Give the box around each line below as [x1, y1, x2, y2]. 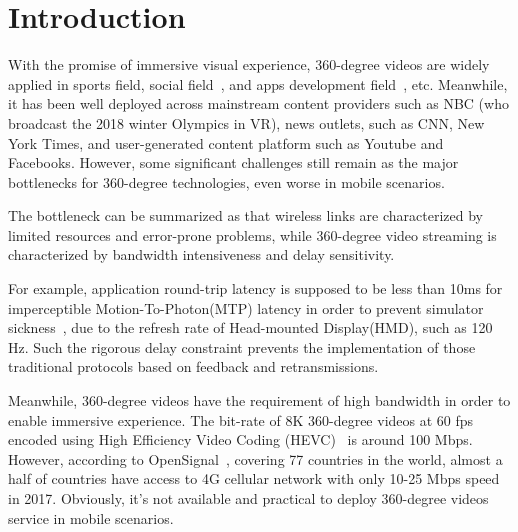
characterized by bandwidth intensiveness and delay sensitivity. [8, 244, 395, 265]
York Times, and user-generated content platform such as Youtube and [8, 132, 444, 153]
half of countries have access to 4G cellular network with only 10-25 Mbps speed [8, 468, 500, 489]
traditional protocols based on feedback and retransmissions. [8, 356, 379, 377]
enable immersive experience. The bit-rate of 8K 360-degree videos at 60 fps [8, 409, 474, 430]
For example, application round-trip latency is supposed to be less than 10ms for [8, 278, 503, 299]
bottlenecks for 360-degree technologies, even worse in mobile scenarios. [8, 171, 445, 192]
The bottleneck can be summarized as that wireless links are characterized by [8, 205, 483, 226]
